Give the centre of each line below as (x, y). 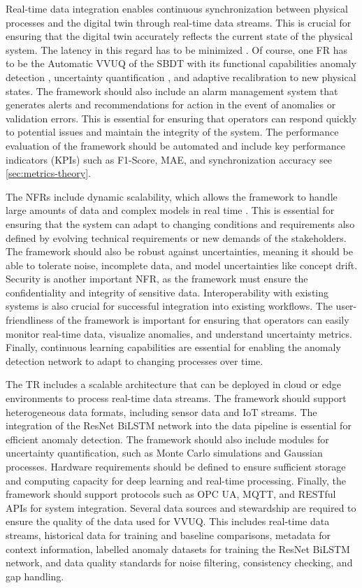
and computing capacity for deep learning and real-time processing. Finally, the (176, 480)
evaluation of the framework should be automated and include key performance (175, 145)
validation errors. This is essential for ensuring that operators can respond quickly (181, 118)
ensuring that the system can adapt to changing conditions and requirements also (180, 223)
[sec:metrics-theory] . (48, 173)
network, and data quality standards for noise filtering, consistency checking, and (179, 562)
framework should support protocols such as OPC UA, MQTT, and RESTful (171, 494)
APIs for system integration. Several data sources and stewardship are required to (181, 507)
